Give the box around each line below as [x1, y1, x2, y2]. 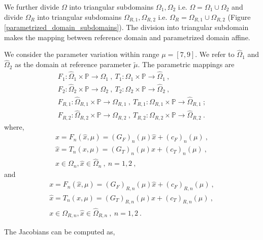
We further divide [4, 2, 59, 12]
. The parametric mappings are [138, 59, 235, 70]
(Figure [227, 11, 251, 22]
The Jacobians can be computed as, [4, 226, 115, 237]
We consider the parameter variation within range [4, 49, 159, 59]
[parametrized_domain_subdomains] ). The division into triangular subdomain [4, 22, 249, 33]
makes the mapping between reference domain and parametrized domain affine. [4, 32, 250, 42]
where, [4, 121, 24, 132]
